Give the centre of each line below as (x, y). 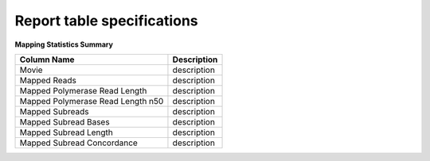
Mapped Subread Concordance (79, 143)
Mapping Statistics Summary (64, 44)
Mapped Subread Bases (65, 121)
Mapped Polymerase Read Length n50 (92, 101)
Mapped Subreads (54, 111)
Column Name (47, 59)
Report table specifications (106, 21)
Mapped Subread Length (66, 132)
